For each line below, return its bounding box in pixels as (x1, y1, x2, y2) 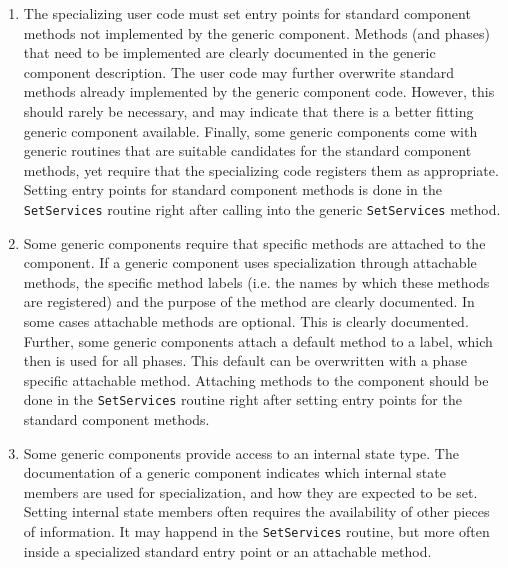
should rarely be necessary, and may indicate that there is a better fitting (23, 100, 474, 121)
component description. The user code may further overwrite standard (23, 61, 455, 82)
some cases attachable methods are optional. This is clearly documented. (23, 310, 469, 331)
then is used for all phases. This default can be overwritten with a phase (23, 350, 467, 371)
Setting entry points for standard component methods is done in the (23, 179, 442, 200)
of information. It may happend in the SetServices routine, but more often (23, 520, 490, 541)
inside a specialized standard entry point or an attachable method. (23, 540, 432, 561)
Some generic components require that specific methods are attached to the (23, 232, 486, 253)
